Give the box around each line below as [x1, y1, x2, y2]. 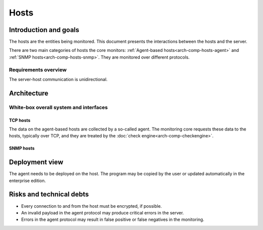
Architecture [9, 89, 49, 97]
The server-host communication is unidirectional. [9, 76, 108, 82]
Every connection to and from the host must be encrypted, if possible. [21, 203, 162, 209]
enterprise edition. [9, 178, 46, 183]
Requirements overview [9, 66, 67, 73]
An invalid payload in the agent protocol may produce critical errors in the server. [21, 210, 184, 215]
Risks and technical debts [9, 190, 89, 198]
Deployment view [9, 158, 63, 166]
